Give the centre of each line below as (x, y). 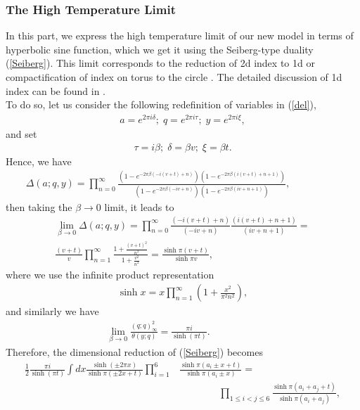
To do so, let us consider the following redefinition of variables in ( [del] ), (161, 104)
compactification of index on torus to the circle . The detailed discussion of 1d (174, 77)
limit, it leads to (139, 206)
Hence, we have (39, 161)
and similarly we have (52, 311)
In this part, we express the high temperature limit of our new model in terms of (180, 36)
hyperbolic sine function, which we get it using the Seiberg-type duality (160, 49)
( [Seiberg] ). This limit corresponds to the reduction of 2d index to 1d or (160, 63)
